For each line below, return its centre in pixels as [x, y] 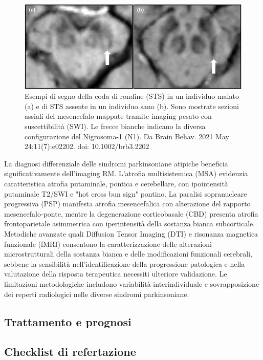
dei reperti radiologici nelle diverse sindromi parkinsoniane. [97, 294]
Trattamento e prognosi [68, 321]
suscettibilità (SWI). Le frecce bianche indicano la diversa [115, 126]
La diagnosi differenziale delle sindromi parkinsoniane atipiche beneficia [116, 163]
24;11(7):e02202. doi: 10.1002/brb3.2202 [87, 146]
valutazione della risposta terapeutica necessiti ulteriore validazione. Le [116, 274]
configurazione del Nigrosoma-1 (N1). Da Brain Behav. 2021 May [127, 136]
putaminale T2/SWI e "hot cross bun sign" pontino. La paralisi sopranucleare [126, 193]
